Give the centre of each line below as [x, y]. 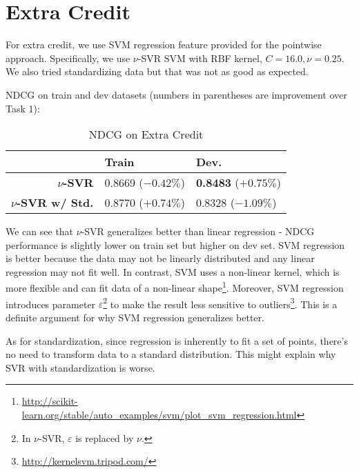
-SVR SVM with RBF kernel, [200, 58]
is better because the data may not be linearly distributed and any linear [160, 258]
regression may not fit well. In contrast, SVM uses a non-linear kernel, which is [173, 271]
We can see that [40, 231]
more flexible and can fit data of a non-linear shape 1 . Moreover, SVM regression [175, 287]
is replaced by [105, 437]
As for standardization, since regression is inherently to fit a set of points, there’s [177, 340]
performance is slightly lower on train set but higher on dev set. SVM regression [175, 244]
